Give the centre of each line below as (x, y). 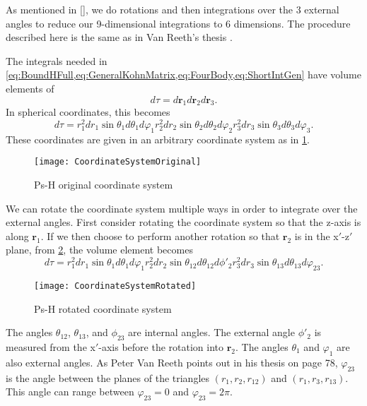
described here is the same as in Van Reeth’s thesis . (119, 37)
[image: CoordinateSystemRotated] (115, 286)
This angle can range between (70, 392)
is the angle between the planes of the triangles (108, 377)
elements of (30, 88)
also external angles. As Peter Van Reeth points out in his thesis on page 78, (172, 362)
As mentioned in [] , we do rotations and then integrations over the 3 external (173, 9)
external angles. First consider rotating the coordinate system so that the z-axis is (183, 222)
